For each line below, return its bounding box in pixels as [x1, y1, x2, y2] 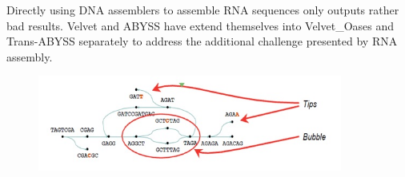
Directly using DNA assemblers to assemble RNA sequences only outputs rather [6, 2, 399, 18]
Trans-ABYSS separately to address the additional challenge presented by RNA [6, 33, 398, 49]
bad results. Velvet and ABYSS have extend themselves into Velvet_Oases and [6, 17, 395, 33]
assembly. [6, 48, 53, 65]
